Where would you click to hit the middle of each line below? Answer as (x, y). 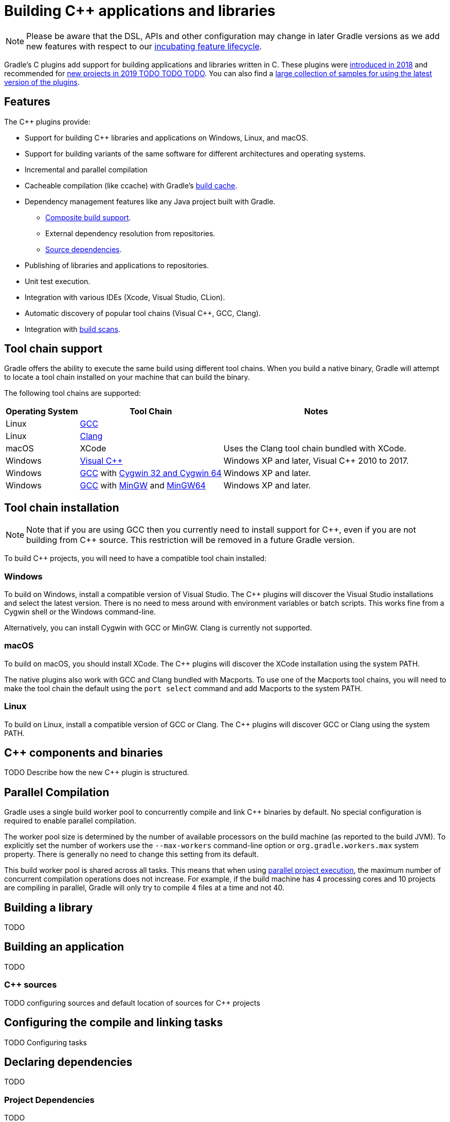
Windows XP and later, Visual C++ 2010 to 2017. (316, 461)
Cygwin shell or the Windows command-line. (80, 612)
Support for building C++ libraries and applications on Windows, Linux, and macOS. (166, 137)
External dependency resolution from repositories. (130, 233)
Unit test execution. (58, 281)
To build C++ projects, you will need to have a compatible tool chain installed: (136, 558)
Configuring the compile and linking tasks (114, 1023)
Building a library (49, 907)
